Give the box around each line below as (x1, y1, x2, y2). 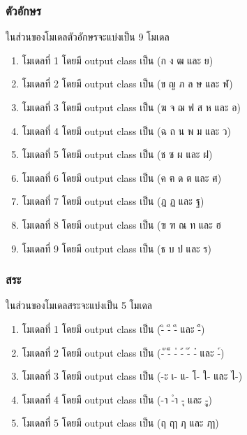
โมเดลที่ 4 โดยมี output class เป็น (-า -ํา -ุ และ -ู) (22, 392, 212, 406)
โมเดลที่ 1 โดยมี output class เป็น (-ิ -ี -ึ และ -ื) (22, 321, 205, 336)
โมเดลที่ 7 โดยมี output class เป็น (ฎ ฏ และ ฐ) (22, 194, 204, 208)
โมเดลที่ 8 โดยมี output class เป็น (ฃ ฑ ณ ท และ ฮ (22, 217, 221, 231)
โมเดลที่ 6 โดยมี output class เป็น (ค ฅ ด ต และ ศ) (22, 170, 222, 185)
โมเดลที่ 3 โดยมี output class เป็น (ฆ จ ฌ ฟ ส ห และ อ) (22, 100, 241, 114)
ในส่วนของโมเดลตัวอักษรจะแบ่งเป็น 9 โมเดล (6, 29, 170, 44)
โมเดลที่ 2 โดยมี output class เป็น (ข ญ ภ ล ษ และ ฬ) (22, 76, 233, 91)
